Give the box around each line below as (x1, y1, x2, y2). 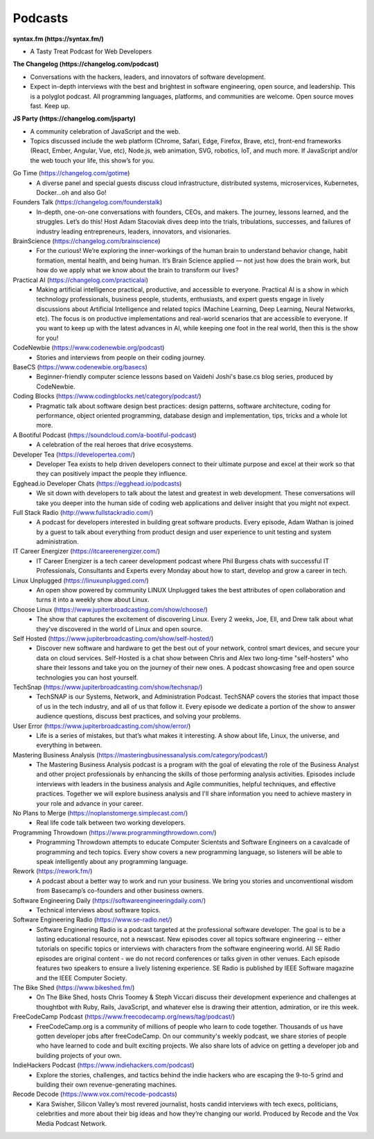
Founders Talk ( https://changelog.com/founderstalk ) (12, 198, 163, 206)
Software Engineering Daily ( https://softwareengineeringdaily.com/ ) (12, 896, 206, 904)
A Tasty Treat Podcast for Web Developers (30, 47, 152, 55)
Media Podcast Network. (36, 1119, 107, 1127)
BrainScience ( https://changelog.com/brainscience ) (12, 236, 161, 245)
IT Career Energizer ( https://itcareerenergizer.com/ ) (12, 547, 161, 556)
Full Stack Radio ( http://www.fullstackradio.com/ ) (12, 508, 154, 516)
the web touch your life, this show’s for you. (30, 156, 155, 164)
